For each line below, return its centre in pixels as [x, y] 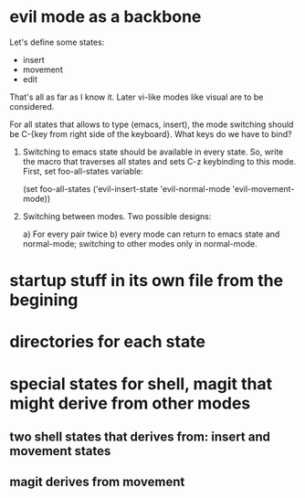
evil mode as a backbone [105, 17]
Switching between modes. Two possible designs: [117, 216]
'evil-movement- [263, 188]
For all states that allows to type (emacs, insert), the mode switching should [152, 124]
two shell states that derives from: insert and [140, 436]
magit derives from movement [97, 482]
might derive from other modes [130, 403]
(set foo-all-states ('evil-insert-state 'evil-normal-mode [126, 188]
